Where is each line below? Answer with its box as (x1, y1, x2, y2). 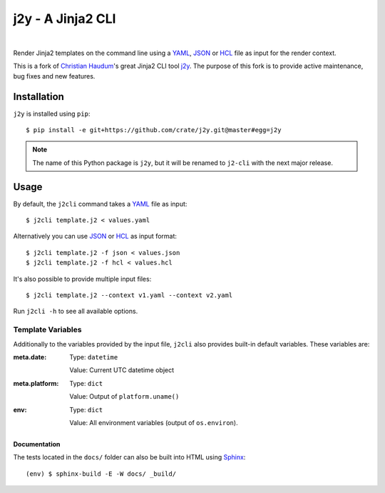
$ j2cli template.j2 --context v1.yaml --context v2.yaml (26, 292, 233, 299)
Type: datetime (69, 352, 118, 361)
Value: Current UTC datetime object (69, 366, 175, 374)
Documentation (13, 439, 61, 448)
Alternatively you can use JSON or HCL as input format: (13, 232, 178, 241)
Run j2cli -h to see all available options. (13, 307, 138, 316)
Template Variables (13, 325, 82, 335)
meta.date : (13, 352, 47, 361)
